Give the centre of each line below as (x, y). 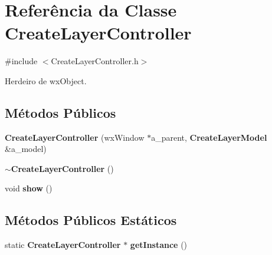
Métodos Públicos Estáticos (91, 220)
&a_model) (26, 149)
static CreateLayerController (63, 245)
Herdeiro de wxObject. (46, 80)
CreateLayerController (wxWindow (75, 137)
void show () (29, 188)
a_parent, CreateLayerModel (209, 137)
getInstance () (159, 245)
